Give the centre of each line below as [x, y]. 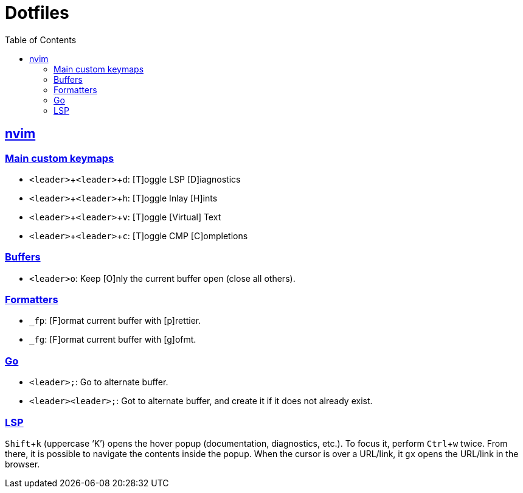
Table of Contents [41, 40]
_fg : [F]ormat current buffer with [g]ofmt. [113, 340]
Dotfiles [37, 13]
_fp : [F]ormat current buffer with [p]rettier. [115, 321]
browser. [23, 464]
